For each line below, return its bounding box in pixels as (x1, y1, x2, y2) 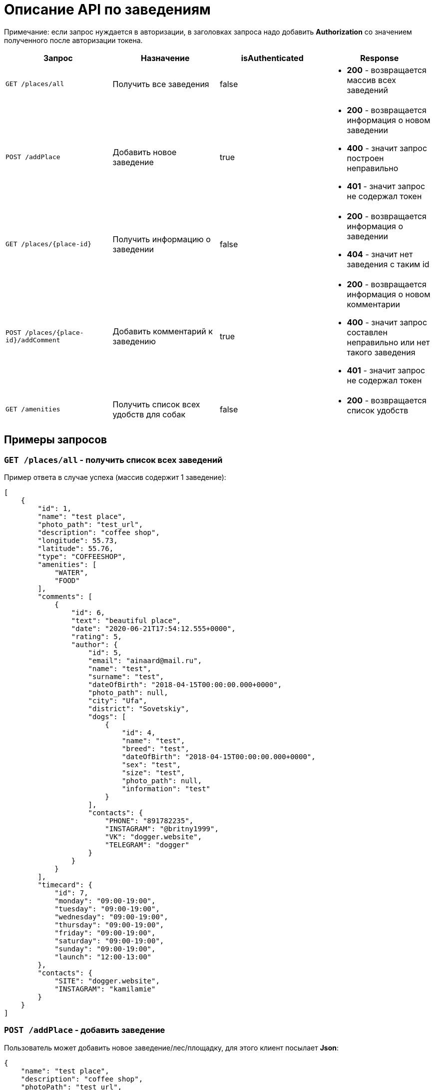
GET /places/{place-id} (5, 240, 92, 248)
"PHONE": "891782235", (105, 816, 194, 825)
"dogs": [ (88, 712, 126, 721)
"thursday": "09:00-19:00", (54, 920, 164, 929)
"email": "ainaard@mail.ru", (88, 656, 202, 665)
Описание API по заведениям (4, 1, 211, 18)
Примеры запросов (4, 433, 107, 446)
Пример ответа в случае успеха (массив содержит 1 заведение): (4, 472, 226, 481)
